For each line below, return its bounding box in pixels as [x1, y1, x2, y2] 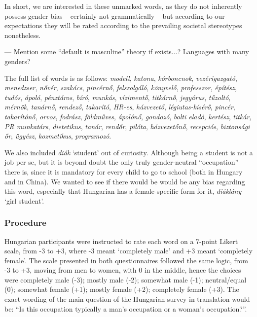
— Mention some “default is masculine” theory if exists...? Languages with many [4, 46, 249, 57]
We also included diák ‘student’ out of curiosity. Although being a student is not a [4, 147, 253, 157]
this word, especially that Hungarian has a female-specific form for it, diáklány [4, 186, 242, 196]
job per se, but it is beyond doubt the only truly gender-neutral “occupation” [4, 157, 239, 167]
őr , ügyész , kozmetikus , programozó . [4, 131, 111, 141]
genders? [4, 56, 31, 66]
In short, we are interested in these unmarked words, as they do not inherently [4, 1, 242, 11]
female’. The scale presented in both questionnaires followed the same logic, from [4, 255, 248, 265]
